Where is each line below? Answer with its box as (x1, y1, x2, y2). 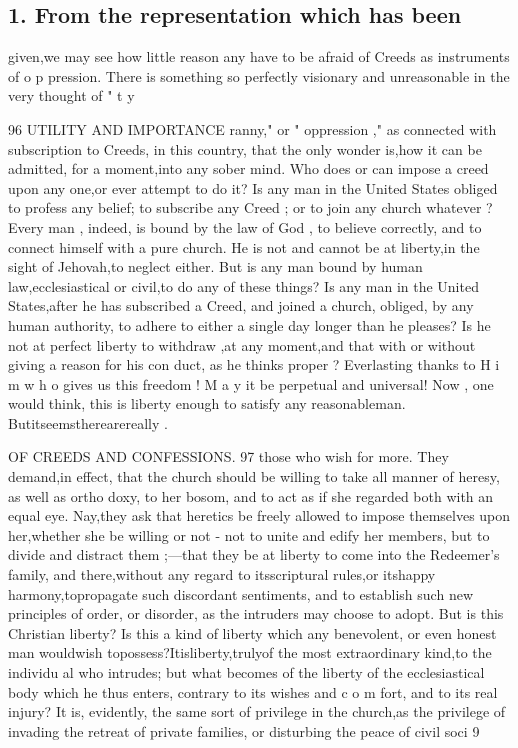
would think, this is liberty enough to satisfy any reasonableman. (8, 393, 406, 414)
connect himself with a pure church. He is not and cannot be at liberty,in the (8, 236, 480, 257)
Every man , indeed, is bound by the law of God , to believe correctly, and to (8, 216, 482, 237)
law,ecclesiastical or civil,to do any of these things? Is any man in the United (8, 275, 479, 296)
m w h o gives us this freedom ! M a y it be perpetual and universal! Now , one (8, 373, 494, 394)
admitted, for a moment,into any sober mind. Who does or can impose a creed (8, 158, 489, 179)
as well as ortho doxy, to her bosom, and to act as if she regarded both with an (8, 485, 494, 506)
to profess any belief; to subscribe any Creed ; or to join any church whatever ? (8, 197, 493, 218)
